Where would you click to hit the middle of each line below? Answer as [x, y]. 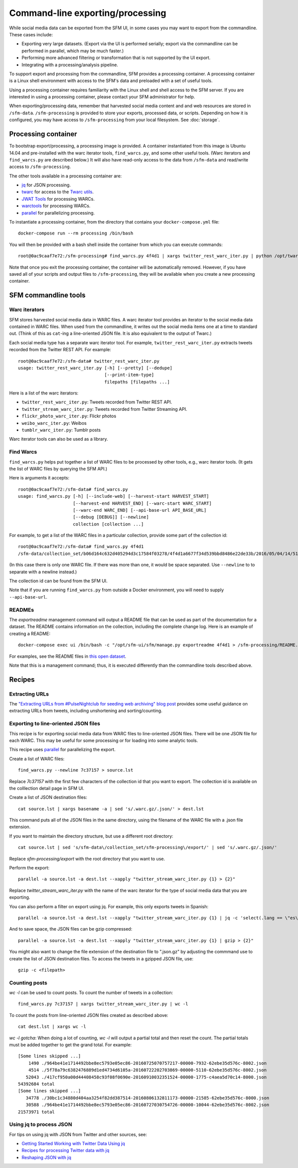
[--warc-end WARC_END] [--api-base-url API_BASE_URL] [140, 510]
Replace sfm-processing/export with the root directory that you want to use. [87, 858]
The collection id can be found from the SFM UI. [58, 581]
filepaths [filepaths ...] [137, 382]
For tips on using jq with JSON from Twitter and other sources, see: [78, 1134]
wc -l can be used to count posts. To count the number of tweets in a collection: [91, 993]
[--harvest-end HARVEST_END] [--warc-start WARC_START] [142, 503]
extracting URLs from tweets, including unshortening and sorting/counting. [86, 711]
